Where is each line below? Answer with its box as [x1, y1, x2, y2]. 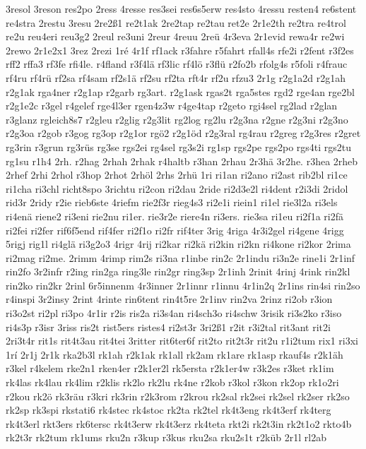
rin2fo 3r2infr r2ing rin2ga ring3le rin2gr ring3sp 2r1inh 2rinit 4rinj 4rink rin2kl [6, 264, 350, 279]
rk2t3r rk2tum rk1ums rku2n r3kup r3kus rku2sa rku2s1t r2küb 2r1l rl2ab [6, 430, 326, 445]
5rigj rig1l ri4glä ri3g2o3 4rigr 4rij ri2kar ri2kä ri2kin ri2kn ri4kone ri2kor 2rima [6, 237, 351, 251]
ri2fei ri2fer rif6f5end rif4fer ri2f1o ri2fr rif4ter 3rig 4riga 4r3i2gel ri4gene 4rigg [6, 222, 344, 237]
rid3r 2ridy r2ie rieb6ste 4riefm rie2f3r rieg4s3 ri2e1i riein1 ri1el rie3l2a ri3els [6, 195, 338, 210]
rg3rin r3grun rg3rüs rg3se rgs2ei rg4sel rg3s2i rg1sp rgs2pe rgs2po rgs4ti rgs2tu [6, 139, 352, 154]
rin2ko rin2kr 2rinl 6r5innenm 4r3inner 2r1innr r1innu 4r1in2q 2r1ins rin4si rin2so [6, 277, 360, 292]
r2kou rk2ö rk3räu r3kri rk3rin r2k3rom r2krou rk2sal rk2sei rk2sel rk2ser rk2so [6, 388, 350, 403]
